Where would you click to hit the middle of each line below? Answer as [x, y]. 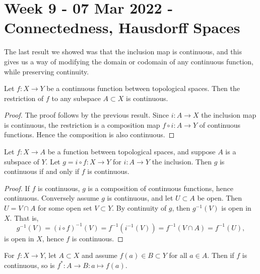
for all [178, 255]
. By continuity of [139, 208]
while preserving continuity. [47, 71]
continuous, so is [29, 265]
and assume [99, 255]
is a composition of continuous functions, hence [160, 188]
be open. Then [220, 198]
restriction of [24, 98]
